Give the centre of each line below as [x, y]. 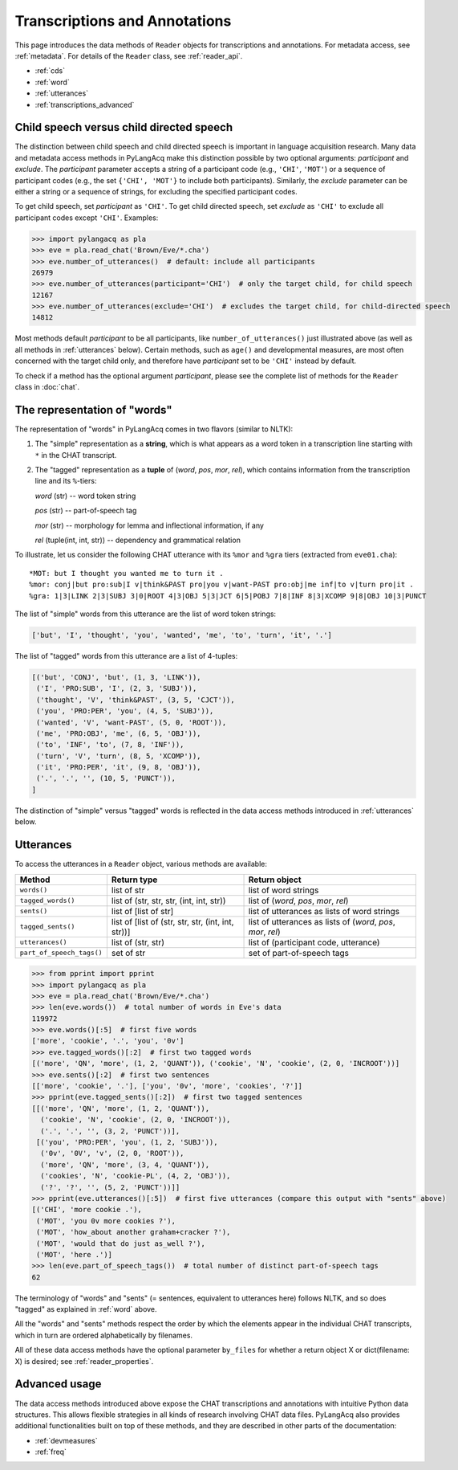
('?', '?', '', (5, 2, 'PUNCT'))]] [110, 1187]
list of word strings [284, 890]
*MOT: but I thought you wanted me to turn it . [126, 573]
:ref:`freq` [51, 1452]
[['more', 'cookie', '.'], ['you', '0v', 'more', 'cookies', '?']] [167, 1086]
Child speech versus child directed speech [124, 127]
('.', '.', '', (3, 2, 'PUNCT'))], [110, 1131]
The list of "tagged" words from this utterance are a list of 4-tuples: [126, 655]
